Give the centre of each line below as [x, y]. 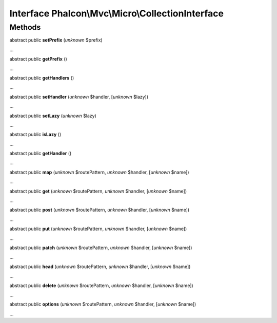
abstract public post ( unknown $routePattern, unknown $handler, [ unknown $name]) [100, 210]
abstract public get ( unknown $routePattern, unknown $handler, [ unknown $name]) [98, 191]
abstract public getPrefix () [38, 59]
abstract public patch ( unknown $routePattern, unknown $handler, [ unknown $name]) [101, 248]
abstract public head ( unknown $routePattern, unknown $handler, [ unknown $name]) [100, 267]
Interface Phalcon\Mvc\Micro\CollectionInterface [117, 13]
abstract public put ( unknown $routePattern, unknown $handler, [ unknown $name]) [98, 229]
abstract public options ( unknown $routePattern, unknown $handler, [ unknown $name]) [103, 304]
